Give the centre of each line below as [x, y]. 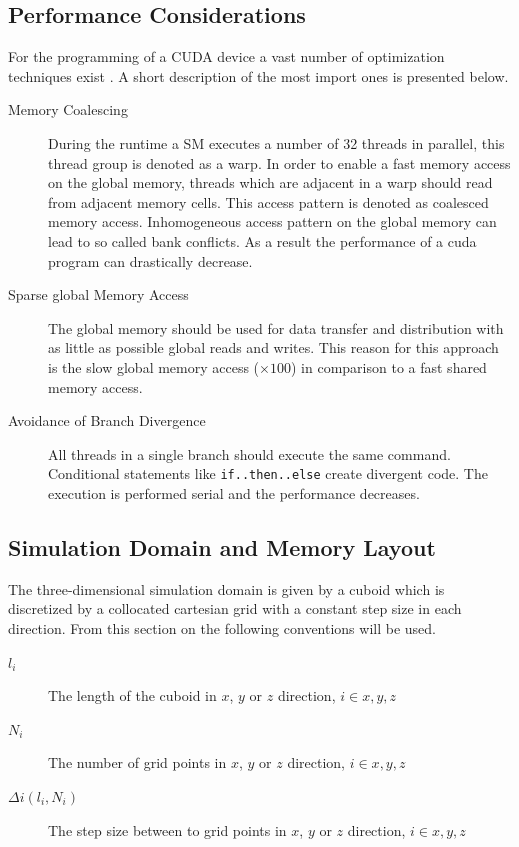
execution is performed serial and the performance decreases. [234, 492]
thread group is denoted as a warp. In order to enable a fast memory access [279, 162]
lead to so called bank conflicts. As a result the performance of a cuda [262, 240]
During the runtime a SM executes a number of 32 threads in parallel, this [276, 142]
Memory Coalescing [68, 109]
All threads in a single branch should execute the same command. [249, 453]
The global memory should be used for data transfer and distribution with [276, 327]
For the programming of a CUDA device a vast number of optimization [226, 56]
